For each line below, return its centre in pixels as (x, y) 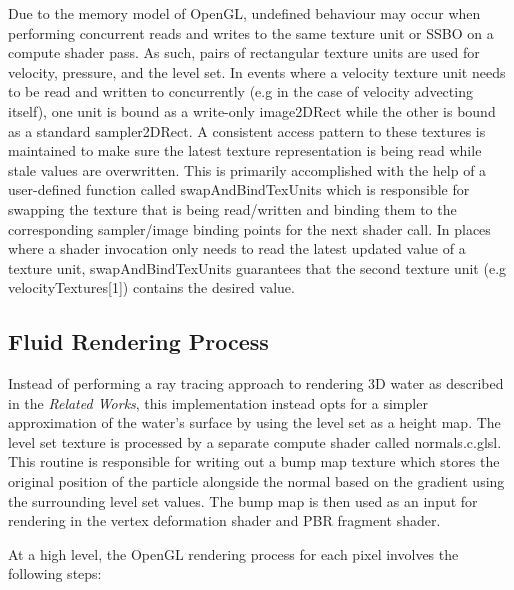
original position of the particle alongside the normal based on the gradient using (256, 481)
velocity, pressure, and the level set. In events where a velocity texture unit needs (257, 71)
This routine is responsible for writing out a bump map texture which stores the (254, 461)
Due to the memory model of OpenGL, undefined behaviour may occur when (244, 13)
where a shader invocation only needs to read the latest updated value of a (237, 248)
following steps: (55, 573)
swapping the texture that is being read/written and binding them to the (232, 208)
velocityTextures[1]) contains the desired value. (151, 287)
